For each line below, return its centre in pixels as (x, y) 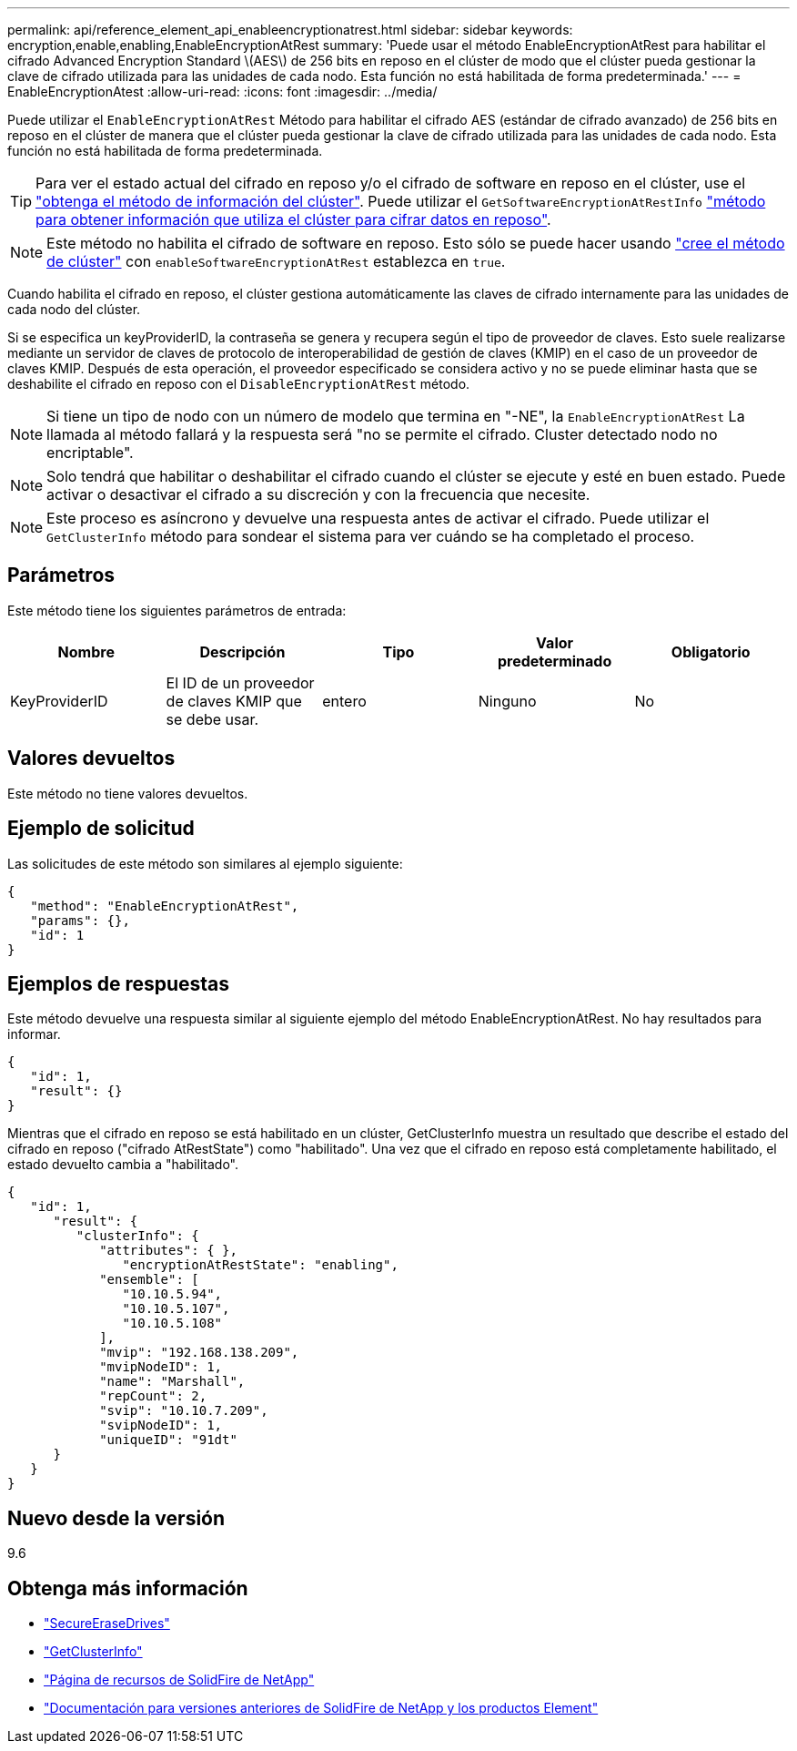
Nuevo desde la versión (116, 1518)
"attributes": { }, (168, 1251)
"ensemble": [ (149, 1280)
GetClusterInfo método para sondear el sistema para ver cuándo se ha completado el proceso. (371, 536)
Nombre (86, 652)
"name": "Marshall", (172, 1382)
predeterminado (555, 661)
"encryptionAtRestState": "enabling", (260, 1265)
